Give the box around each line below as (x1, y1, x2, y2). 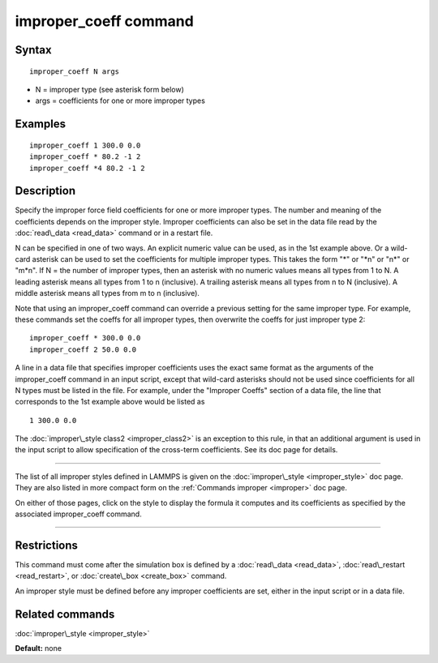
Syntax (15, 43, 52, 57)
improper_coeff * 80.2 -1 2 (29, 152, 141, 161)
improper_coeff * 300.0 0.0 (29, 333, 141, 343)
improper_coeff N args (29, 66, 120, 76)
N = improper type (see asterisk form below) (35, 84, 184, 94)
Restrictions (15, 538, 79, 552)
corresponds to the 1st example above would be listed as (15, 397, 205, 407)
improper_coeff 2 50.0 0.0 (29, 344, 137, 354)
